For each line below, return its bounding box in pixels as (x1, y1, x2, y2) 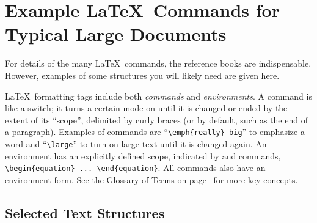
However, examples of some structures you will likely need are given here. (5, 68, 280, 81)
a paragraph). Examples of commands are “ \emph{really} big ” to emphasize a (5, 125, 305, 138)
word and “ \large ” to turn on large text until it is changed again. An (5, 137, 267, 150)
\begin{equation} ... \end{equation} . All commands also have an (5, 161, 266, 174)
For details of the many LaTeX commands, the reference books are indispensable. (5, 57, 312, 70)
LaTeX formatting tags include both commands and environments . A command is (5, 89, 312, 102)
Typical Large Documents (5, 21, 227, 46)
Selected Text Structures (5, 203, 165, 222)
